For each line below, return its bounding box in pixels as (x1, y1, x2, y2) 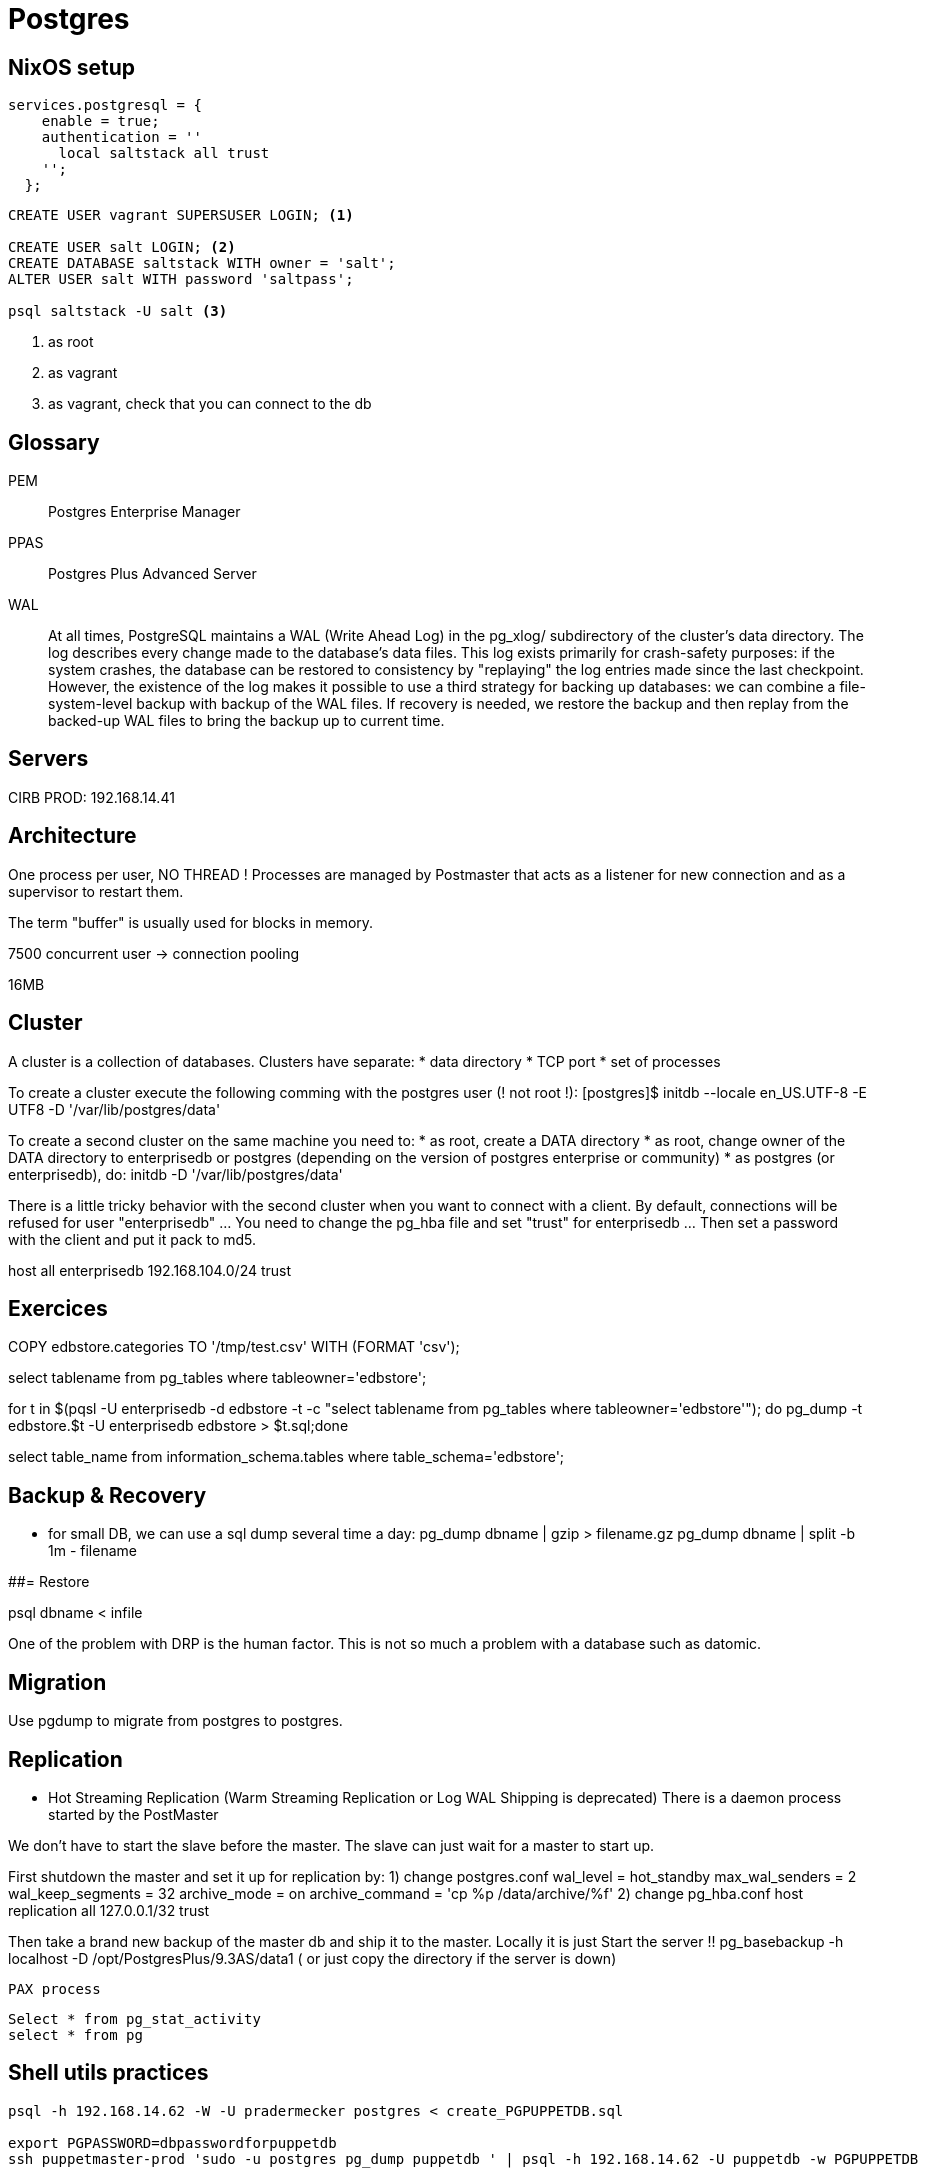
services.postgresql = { (8, 97, 202, 114)
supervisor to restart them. (8, 882, 184, 900)
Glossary (8, 429, 100, 455)
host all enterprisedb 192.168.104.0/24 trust (8, 1261, 292, 1279)
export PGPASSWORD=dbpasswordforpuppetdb (8, 2134, 337, 2151)
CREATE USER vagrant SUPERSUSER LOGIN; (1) (8, 207, 354, 224)
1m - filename (48, 1542, 137, 1560)
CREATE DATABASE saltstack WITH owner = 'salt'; (8, 255, 396, 272)
